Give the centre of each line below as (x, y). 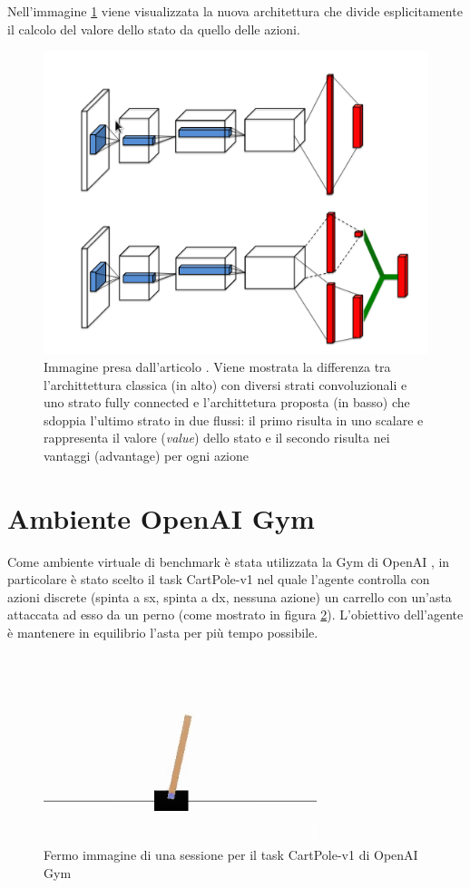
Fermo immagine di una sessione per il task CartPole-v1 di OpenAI (231, 855)
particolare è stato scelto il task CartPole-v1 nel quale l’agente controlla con (219, 579)
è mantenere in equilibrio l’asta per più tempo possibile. (163, 633)
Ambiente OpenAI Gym (161, 517)
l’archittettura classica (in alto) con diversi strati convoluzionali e (225, 384)
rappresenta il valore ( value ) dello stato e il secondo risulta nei (217, 438)
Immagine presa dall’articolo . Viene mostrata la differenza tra (217, 366)
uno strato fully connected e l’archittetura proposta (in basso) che (227, 402)
